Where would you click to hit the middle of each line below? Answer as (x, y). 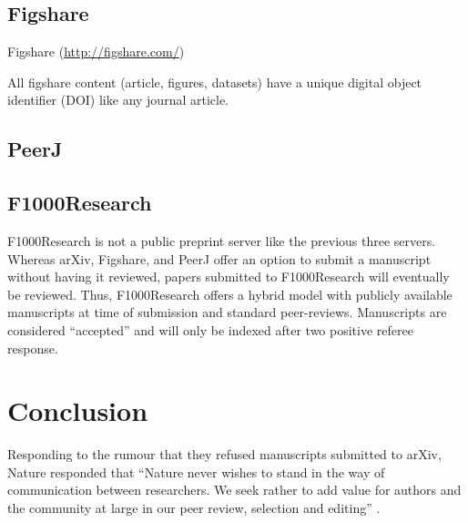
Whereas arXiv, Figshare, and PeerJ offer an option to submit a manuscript (219, 258)
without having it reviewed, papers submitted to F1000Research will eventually (229, 277)
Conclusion (78, 410)
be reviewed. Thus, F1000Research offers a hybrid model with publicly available (230, 294)
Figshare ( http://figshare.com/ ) (96, 51)
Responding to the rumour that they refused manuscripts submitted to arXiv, (224, 454)
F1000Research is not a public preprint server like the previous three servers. (222, 240)
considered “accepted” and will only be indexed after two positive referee (210, 329)
